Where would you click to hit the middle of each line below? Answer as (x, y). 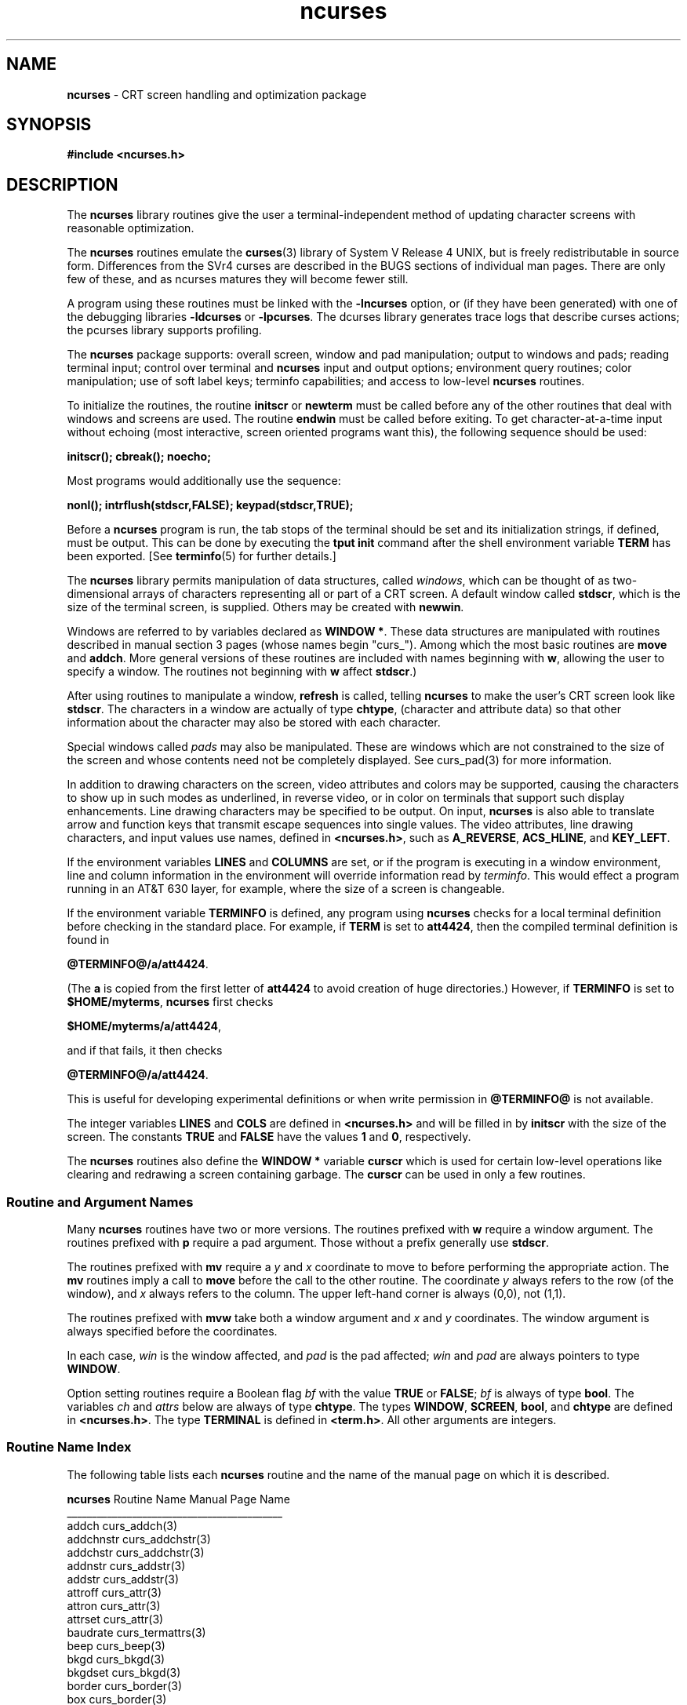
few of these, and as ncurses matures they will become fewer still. (238, 279)
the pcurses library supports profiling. (164, 330)
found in (88, 940)
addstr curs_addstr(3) (123, 1579)
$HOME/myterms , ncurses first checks (170, 1002)
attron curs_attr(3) (114, 1605)
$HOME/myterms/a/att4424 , (144, 1026)
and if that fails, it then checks (145, 1051)
